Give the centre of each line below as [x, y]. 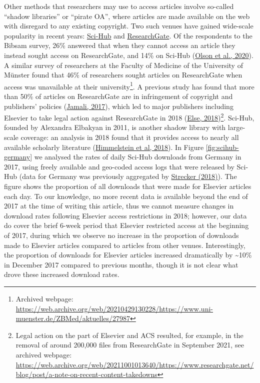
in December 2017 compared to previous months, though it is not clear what [121, 264]
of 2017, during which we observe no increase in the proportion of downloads [121, 235]
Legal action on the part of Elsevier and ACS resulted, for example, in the [129, 335]
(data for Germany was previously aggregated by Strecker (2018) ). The [128, 176]
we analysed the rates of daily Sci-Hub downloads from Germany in [138, 157]
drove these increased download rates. [62, 274]
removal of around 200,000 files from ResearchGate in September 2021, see [130, 345]
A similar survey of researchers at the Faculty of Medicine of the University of [123, 65]
